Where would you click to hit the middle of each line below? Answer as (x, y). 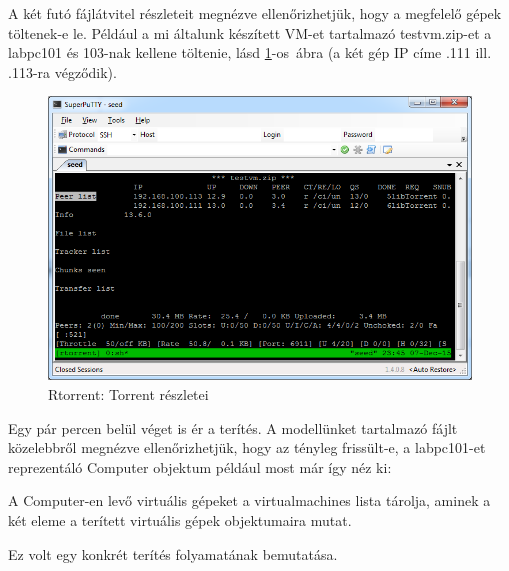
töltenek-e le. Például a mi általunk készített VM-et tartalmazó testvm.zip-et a (250, 32)
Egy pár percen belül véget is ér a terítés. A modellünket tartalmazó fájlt (233, 427)
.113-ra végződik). (62, 71)
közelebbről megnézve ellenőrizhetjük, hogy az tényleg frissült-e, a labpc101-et (247, 447)
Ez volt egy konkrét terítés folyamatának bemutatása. (173, 553)
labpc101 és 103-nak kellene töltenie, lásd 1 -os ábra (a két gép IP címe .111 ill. (250, 52)
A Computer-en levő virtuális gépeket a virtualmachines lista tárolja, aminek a (249, 500)
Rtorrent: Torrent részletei (128, 393)
